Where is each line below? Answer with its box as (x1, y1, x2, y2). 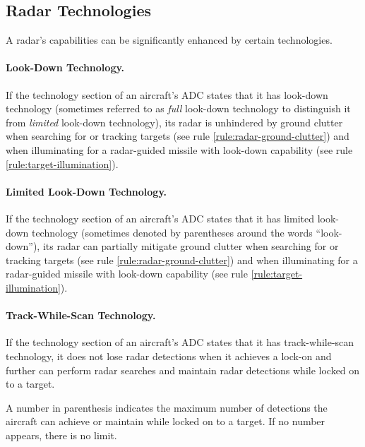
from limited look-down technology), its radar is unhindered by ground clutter (6, 114, 343, 129)
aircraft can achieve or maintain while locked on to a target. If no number (6, 414, 325, 429)
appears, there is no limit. (6, 427, 117, 442)
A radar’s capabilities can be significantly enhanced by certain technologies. (6, 32, 333, 47)
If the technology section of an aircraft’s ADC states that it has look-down (6, 87, 328, 102)
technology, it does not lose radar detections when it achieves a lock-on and (6, 348, 332, 363)
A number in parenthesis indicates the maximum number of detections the (6, 400, 328, 415)
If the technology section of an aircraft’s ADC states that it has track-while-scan (6, 335, 354, 350)
